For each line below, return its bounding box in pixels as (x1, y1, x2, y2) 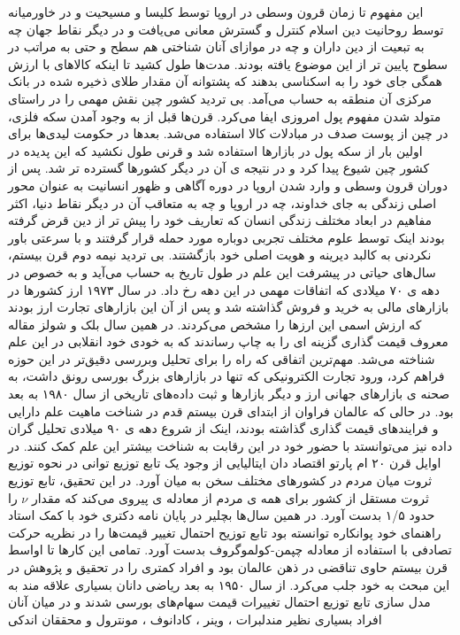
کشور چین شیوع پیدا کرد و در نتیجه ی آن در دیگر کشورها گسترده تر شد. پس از (8, 159, 430, 177)
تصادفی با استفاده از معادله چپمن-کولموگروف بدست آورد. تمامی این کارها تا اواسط (8, 540, 452, 559)
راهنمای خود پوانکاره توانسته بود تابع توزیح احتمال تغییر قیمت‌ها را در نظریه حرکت (8, 523, 441, 541)
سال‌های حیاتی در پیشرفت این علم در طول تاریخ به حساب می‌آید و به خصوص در (8, 262, 436, 281)
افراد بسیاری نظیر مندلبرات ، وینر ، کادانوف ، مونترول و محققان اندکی (8, 609, 382, 628)
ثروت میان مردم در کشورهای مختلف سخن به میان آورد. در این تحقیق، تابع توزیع (8, 471, 433, 490)
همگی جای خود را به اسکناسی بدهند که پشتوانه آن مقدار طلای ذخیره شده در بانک (8, 72, 442, 90)
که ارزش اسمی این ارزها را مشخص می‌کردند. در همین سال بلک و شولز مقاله (8, 314, 422, 333)
